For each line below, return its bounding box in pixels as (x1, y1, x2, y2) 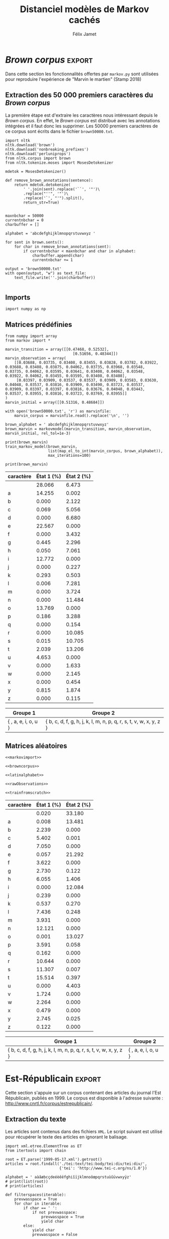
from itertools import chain (5, 1148, 66, 1153)
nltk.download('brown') (5, 142, 55, 148)
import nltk (5, 138, 30, 143)
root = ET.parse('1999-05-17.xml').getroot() (5, 1157, 102, 1162)
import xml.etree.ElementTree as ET (5, 1143, 82, 1149)
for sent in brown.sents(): (5, 240, 64, 245)
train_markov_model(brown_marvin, (5, 444, 78, 449)
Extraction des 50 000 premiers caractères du (5, 91, 153, 100)
